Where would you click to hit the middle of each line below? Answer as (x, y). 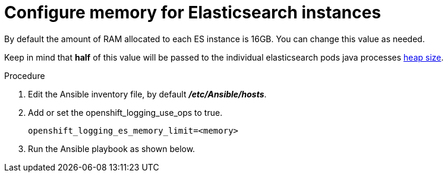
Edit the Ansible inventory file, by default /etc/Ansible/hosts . (147, 94)
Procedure (25, 75)
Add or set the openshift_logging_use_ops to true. (125, 112)
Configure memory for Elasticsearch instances (193, 12)
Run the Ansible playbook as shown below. (112, 148)
